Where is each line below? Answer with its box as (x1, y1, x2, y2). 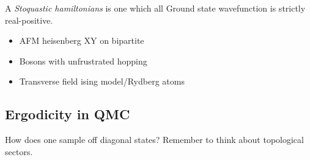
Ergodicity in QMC (5, 105, 130, 123)
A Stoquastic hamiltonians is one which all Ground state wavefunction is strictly (5, 2, 306, 14)
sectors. (5, 145, 33, 158)
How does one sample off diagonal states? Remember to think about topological (5, 133, 304, 146)
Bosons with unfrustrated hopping (19, 54, 147, 67)
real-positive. (5, 13, 53, 26)
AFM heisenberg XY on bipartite (19, 34, 144, 47)
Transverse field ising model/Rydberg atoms (19, 75, 185, 88)
